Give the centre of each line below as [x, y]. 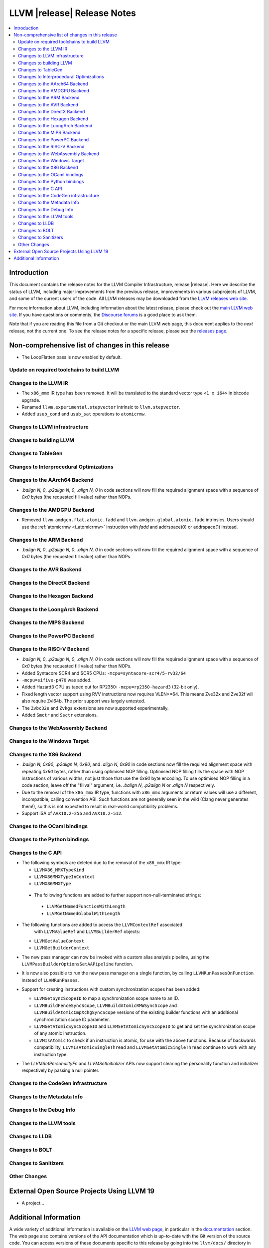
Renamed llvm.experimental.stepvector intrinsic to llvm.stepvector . [101, 407]
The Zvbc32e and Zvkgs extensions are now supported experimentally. [95, 708]
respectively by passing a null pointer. [61, 1070]
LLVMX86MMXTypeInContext [64, 877]
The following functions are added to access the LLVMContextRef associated [102, 925]
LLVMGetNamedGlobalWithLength [83, 913]
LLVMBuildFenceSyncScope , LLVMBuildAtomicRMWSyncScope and [106, 1005]
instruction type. [51, 1054]
